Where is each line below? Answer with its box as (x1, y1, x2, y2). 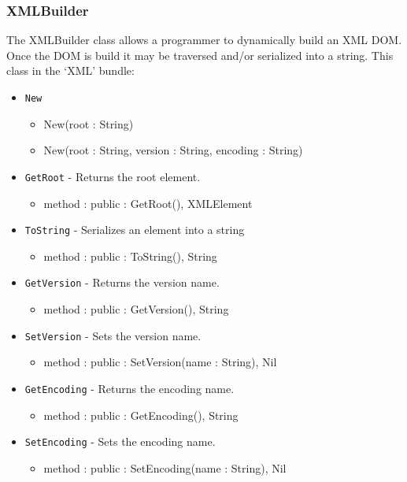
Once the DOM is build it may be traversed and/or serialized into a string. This (6, 46, 394, 63)
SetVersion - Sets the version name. (24, 327, 202, 343)
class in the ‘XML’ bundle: (6, 62, 135, 79)
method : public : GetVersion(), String (43, 301, 229, 317)
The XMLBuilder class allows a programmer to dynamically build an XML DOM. (6, 32, 402, 48)
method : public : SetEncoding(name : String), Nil (43, 459, 287, 476)
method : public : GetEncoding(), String (43, 406, 239, 423)
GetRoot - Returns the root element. (24, 168, 201, 184)
